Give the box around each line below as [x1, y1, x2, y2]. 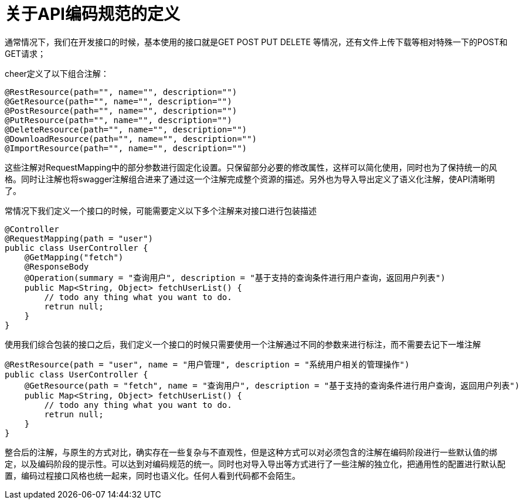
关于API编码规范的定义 [5, 4, 180, 24]
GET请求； [5, 48, 46, 59]
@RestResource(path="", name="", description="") [5, 87, 237, 97]
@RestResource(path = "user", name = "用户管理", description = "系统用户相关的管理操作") [5, 359, 410, 369]
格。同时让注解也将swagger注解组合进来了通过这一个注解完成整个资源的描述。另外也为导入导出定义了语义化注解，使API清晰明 [5, 173, 495, 184]
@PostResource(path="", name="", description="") [5, 105, 237, 115]
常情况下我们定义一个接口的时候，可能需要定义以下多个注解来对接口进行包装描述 [5, 205, 317, 216]
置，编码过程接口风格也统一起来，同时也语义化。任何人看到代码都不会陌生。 [5, 470, 300, 481]
